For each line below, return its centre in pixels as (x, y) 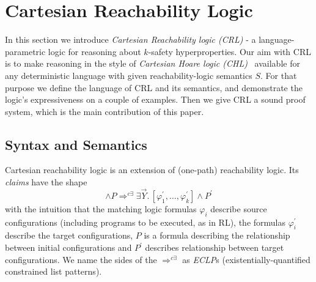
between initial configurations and (68, 247)
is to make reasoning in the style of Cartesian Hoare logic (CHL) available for (152, 63)
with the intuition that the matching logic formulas (101, 208)
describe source (239, 208)
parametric (25, 51)
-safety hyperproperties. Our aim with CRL (230, 51)
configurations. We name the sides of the (81, 259)
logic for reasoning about (94, 51)
